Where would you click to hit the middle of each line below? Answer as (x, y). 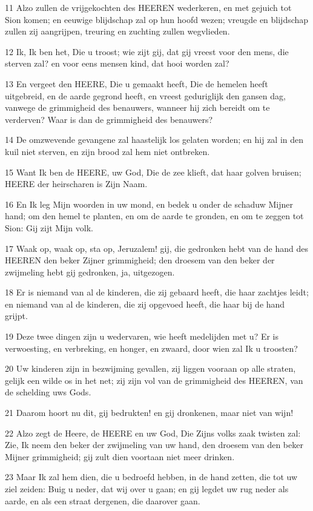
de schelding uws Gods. (48, 392)
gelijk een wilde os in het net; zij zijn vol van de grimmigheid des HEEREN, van (154, 380)
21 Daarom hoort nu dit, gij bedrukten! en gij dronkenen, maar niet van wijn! (149, 413)
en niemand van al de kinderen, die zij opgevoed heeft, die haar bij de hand (145, 304)
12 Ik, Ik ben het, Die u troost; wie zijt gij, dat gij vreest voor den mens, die (147, 51)
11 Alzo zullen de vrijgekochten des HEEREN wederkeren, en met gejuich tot (148, 7)
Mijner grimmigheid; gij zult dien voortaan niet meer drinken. (120, 456)
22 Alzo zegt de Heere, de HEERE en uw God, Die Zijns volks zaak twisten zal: (153, 433)
